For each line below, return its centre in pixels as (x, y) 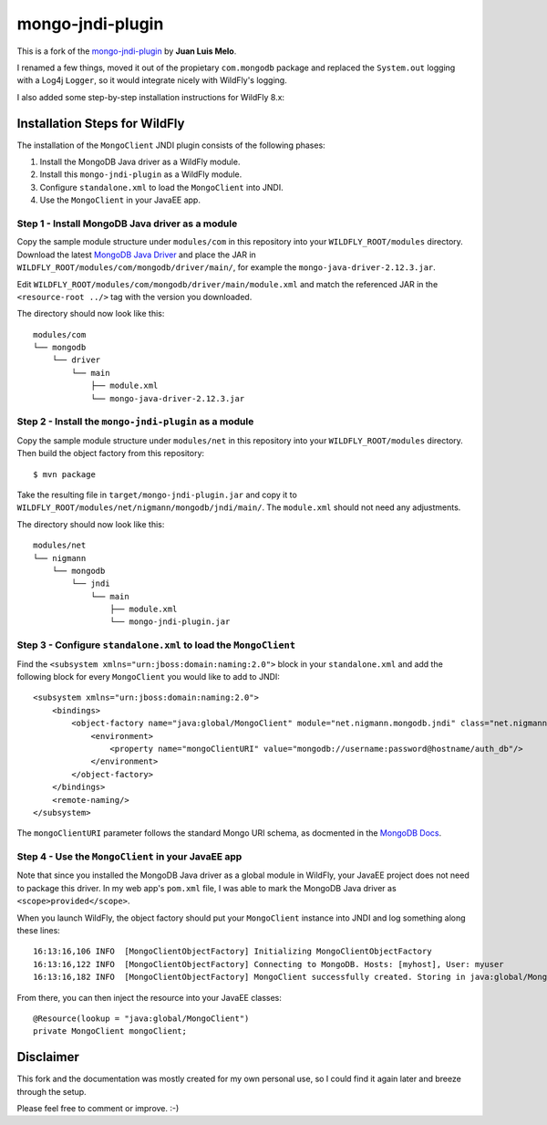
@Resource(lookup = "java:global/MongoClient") (141, 1018)
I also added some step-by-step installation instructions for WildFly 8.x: (151, 97)
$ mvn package (64, 474)
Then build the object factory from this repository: (111, 453)
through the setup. (52, 1091)
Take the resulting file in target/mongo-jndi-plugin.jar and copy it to (157, 495)
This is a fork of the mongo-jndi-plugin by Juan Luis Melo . (127, 51)
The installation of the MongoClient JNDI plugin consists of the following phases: (171, 145)
